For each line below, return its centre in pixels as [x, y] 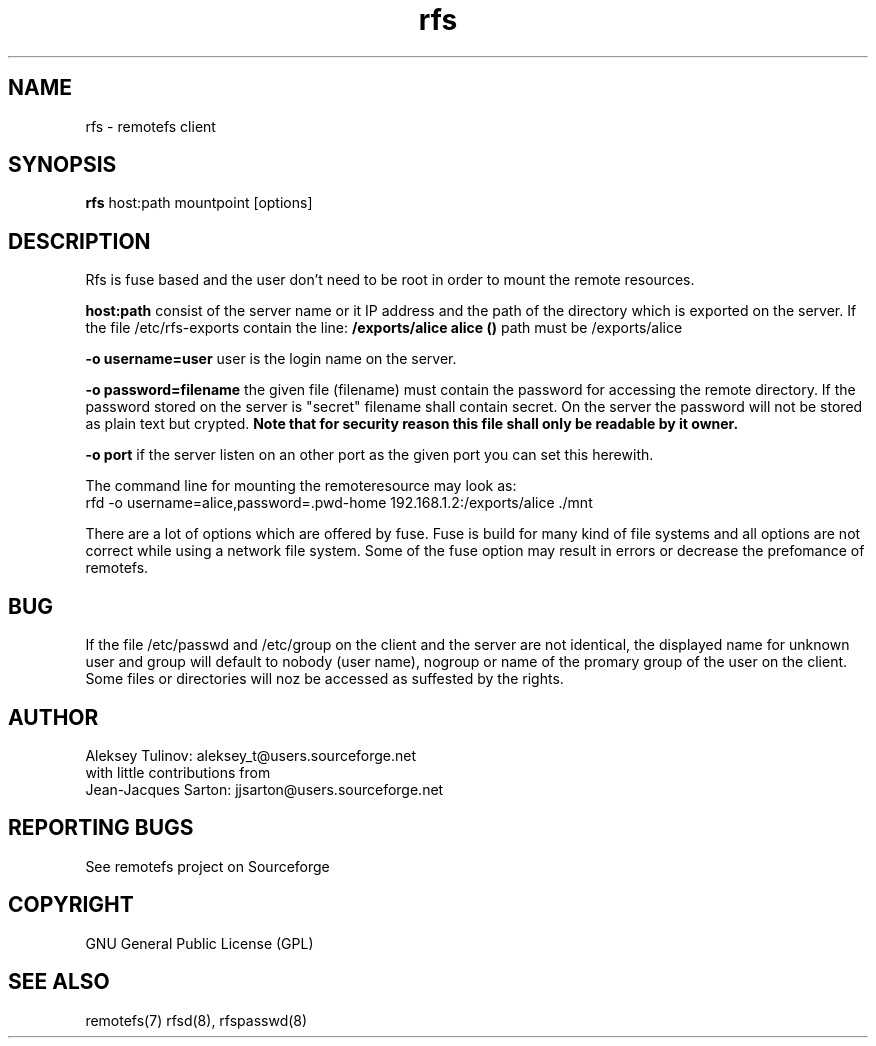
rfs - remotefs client [150, 126]
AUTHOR [53, 717]
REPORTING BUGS [101, 828]
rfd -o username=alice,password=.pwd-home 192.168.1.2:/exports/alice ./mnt [339, 503]
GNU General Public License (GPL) [199, 943]
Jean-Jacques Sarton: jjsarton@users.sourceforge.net [264, 789]
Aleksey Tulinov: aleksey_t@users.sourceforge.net [251, 755]
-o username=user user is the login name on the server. [271, 359]
